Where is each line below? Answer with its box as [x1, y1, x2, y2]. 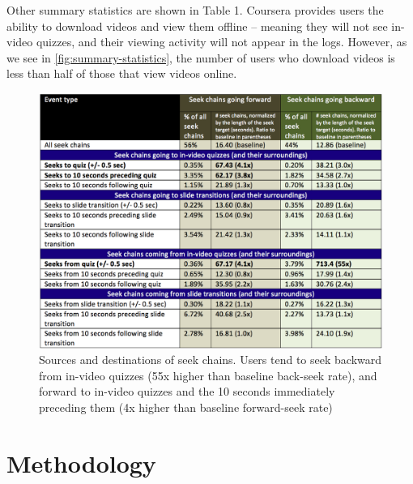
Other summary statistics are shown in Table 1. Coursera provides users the [6, 2, 384, 18]
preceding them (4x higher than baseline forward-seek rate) [39, 399, 333, 416]
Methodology [6, 446, 156, 479]
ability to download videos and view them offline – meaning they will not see [6, 17, 388, 34]
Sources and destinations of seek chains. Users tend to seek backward [39, 351, 382, 368]
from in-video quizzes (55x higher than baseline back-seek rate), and [39, 366, 377, 383]
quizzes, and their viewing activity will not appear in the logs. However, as [36, 33, 407, 50]
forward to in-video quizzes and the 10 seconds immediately [39, 383, 335, 400]
